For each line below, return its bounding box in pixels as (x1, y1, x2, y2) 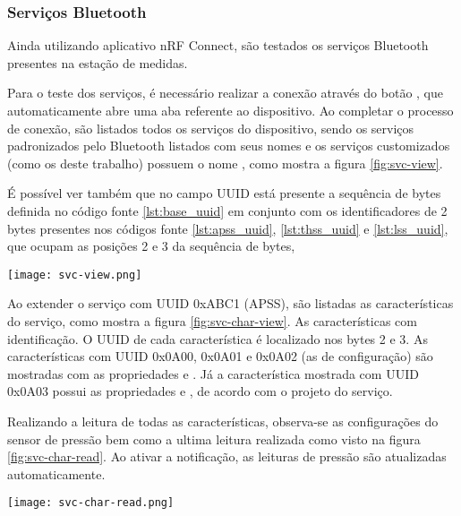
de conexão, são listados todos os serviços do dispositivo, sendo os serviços (7, 118, 414, 137)
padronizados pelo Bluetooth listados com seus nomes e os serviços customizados (7, 136, 450, 155)
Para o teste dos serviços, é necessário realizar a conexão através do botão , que (7, 83, 443, 102)
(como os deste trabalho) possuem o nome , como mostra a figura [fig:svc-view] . (7, 153, 443, 172)
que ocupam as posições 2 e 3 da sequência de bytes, (7, 236, 295, 255)
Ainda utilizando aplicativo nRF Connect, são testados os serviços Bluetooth (7, 36, 429, 55)
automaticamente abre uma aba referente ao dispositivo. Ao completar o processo (7, 101, 454, 119)
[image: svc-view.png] (7, 268, 142, 281)
